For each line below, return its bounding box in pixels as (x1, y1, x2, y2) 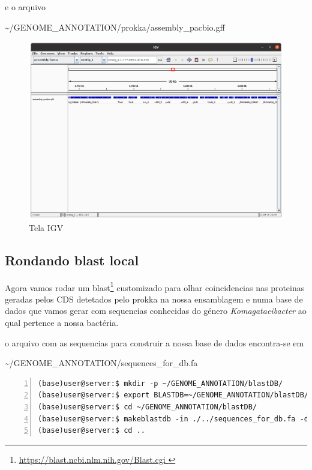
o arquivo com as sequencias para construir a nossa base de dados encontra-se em (5, 336, 304, 349)
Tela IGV (29, 221, 64, 233)
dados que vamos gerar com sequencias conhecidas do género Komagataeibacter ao (5, 304, 307, 317)
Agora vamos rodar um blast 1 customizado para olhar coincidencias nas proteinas (5, 279, 305, 294)
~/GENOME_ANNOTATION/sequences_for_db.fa (5, 357, 198, 369)
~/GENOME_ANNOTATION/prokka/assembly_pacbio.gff (5, 20, 225, 33)
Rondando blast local (5, 250, 139, 269)
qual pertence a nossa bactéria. (5, 316, 119, 329)
